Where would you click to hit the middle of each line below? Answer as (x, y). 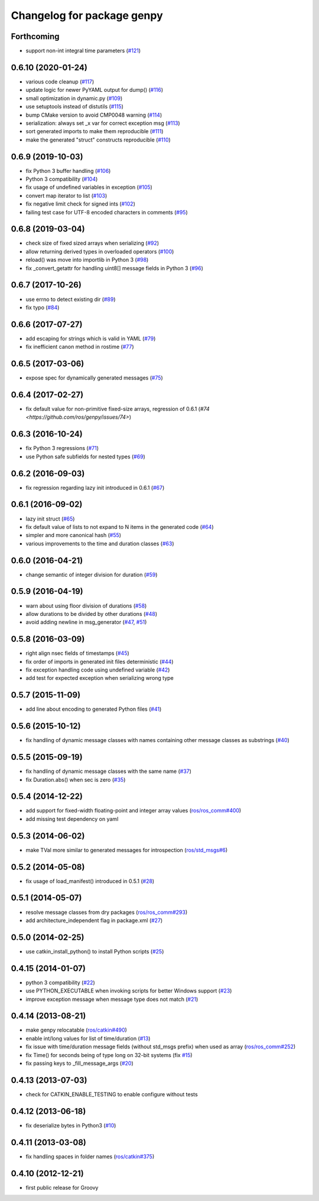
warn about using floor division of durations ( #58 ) (86, 606)
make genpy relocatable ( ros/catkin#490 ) (76, 1030)
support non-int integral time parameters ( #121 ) (83, 51)
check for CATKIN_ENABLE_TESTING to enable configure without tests (112, 1094)
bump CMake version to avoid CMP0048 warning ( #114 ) (94, 115)
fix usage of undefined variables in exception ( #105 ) (89, 187)
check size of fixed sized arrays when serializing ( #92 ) (92, 243)
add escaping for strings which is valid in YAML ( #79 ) (91, 338)
